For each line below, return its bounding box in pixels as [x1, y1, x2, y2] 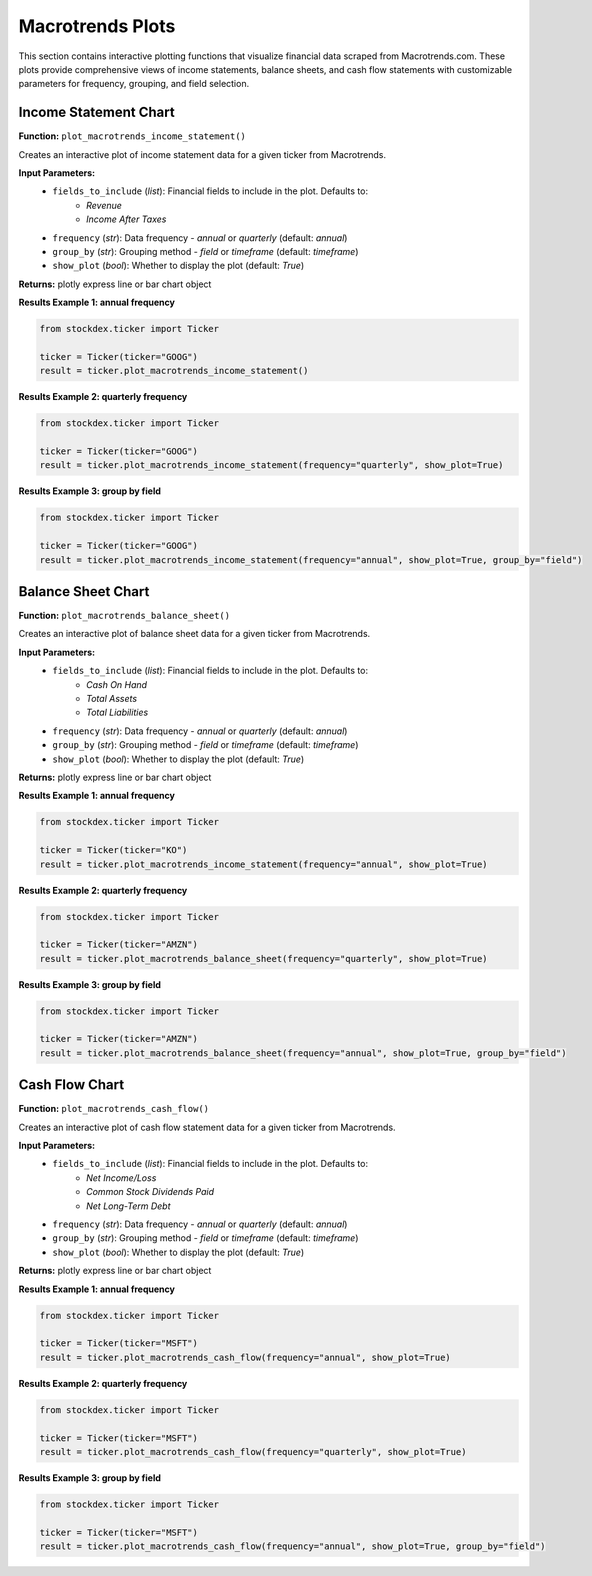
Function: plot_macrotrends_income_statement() [18, 130, 247, 142]
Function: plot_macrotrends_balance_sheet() [18, 610, 230, 622]
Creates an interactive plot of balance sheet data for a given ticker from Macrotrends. [18, 628, 371, 640]
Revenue [86, 199, 122, 211]
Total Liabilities [86, 706, 149, 719]
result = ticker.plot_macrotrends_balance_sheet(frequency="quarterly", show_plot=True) [39, 953, 489, 964]
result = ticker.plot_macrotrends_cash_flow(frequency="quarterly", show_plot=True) [39, 1446, 467, 1457]
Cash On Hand [86, 678, 148, 690]
